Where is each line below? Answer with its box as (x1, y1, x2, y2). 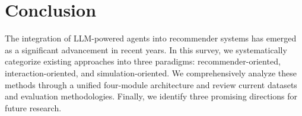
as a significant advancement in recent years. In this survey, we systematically (5, 43, 287, 56)
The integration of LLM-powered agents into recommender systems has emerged (5, 32, 297, 44)
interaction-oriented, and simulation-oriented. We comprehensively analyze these (5, 66, 297, 79)
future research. (5, 101, 62, 114)
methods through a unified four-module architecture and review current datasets (5, 78, 297, 91)
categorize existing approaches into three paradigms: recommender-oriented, (5, 55, 281, 67)
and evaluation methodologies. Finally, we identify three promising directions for (5, 90, 297, 102)
